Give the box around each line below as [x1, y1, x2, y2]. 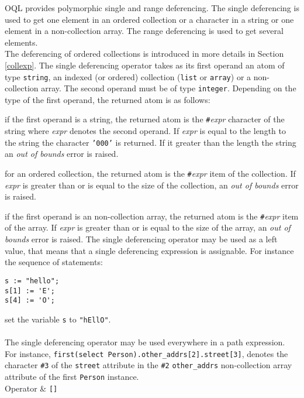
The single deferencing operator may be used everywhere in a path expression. [5, 336, 285, 348]
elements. [5, 36, 38, 48]
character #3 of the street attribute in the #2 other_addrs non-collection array [5, 359, 292, 371]
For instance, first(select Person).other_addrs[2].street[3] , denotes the [5, 347, 288, 359]
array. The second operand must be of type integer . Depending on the [41, 82, 296, 94]
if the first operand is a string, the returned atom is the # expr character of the [5, 113, 285, 125]
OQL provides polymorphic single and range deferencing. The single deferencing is [5, 2, 299, 13]
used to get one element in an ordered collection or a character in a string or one [5, 13, 294, 25]
